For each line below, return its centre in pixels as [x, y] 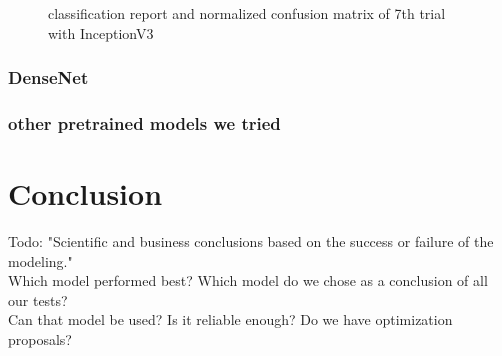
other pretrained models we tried [144, 122]
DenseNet [48, 77]
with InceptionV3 [101, 32]
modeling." [40, 260]
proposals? [40, 338]
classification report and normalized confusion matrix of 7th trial [247, 13]
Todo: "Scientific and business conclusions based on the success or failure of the [251, 241]
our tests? [38, 299]
